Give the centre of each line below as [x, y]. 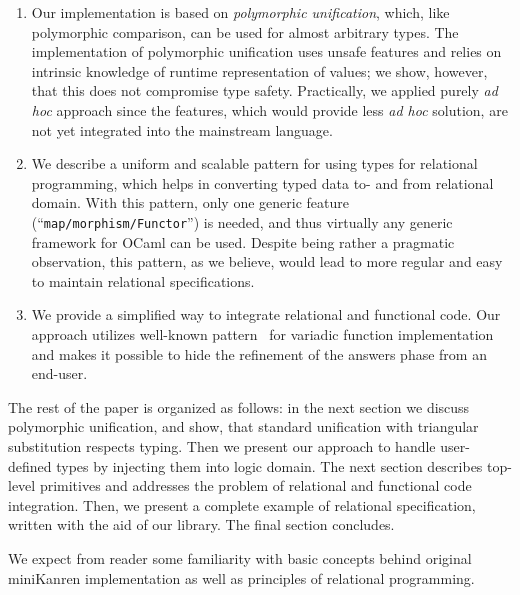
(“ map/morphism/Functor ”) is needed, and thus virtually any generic [242, 221]
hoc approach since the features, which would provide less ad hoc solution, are [269, 109]
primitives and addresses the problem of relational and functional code [255, 485]
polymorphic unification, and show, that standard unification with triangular [243, 426]
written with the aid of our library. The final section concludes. [201, 524]
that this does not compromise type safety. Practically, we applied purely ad [264, 90]
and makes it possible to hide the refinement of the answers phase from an [259, 353]
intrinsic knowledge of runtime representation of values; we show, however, [259, 70]
